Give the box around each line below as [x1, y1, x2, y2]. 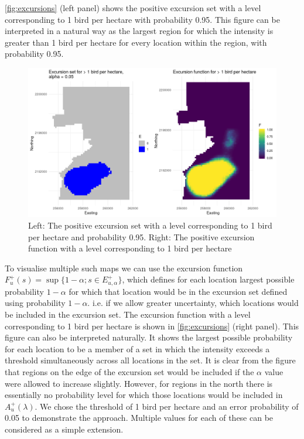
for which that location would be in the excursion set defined [69, 285, 288, 297]
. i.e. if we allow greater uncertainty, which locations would [87, 297, 299, 309]
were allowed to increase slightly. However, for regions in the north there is [5, 377, 273, 389]
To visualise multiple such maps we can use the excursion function [5, 261, 243, 274]
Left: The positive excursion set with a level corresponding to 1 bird [28, 219, 272, 231]
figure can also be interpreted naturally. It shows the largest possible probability [5, 331, 293, 343]
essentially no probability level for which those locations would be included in [5, 389, 283, 401]
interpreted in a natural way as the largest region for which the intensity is [5, 25, 274, 37]
